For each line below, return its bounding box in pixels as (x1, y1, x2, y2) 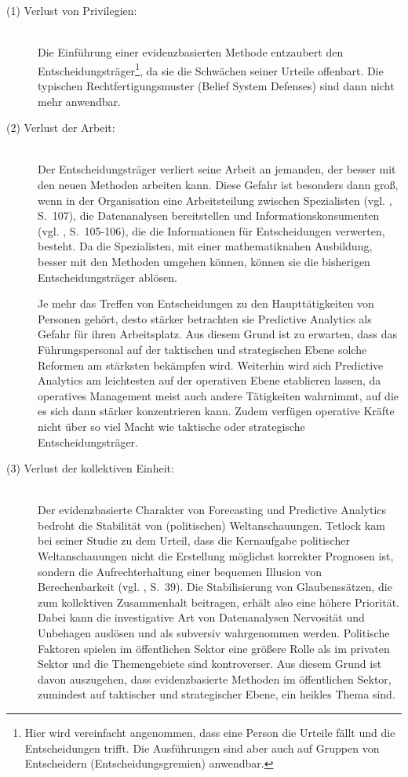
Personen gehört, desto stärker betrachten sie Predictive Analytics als (38, 310, 372, 326)
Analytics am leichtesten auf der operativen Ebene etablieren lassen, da (38, 372, 381, 388)
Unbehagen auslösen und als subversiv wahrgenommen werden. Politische (38, 625, 390, 641)
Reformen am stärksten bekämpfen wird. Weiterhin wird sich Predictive (38, 356, 384, 373)
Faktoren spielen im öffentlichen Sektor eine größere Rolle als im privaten (38, 640, 390, 656)
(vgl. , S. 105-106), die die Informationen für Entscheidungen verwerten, (38, 222, 385, 239)
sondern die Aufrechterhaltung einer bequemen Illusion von (38, 563, 322, 579)
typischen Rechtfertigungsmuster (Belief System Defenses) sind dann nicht (38, 78, 395, 94)
